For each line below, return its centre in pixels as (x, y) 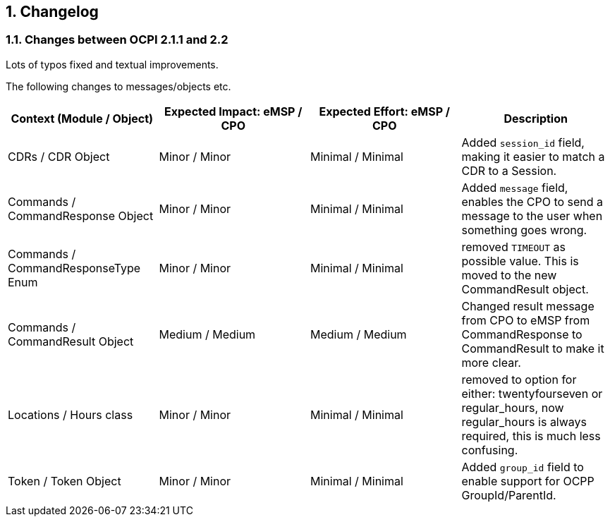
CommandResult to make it (533, 348)
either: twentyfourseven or (532, 393)
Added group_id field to (523, 467)
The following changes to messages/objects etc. (118, 86)
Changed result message (528, 306)
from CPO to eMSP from (526, 320)
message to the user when (532, 216)
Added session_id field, (523, 142)
